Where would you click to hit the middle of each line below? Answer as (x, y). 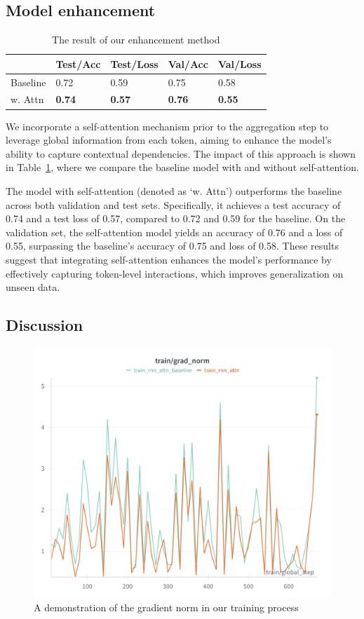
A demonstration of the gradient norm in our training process (166, 607)
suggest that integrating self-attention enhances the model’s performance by (169, 259)
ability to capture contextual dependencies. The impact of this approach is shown (181, 153)
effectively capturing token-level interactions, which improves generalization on (175, 273)
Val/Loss (240, 63)
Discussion (45, 325)
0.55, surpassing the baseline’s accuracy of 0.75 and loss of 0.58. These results (172, 246)
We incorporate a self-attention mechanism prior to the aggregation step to (167, 126)
